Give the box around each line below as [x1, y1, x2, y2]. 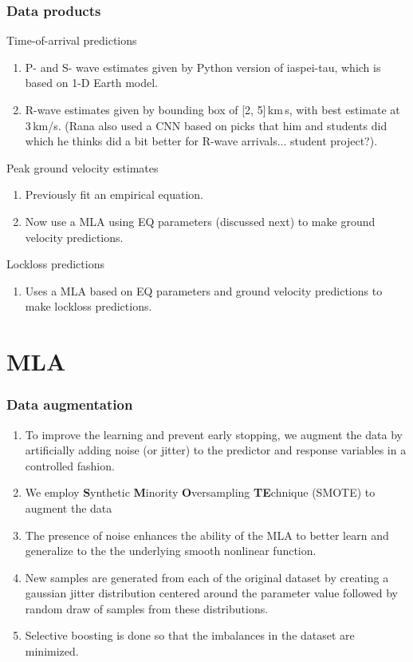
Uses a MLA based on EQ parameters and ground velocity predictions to [25, 282, 383, 299]
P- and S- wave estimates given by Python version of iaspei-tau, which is [25, 58, 381, 75]
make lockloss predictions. [25, 298, 152, 315]
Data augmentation [6, 394, 133, 414]
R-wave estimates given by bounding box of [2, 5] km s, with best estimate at [25, 101, 400, 117]
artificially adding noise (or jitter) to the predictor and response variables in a [25, 442, 407, 458]
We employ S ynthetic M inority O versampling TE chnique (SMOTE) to [25, 484, 376, 501]
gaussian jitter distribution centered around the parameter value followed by [25, 585, 398, 601]
